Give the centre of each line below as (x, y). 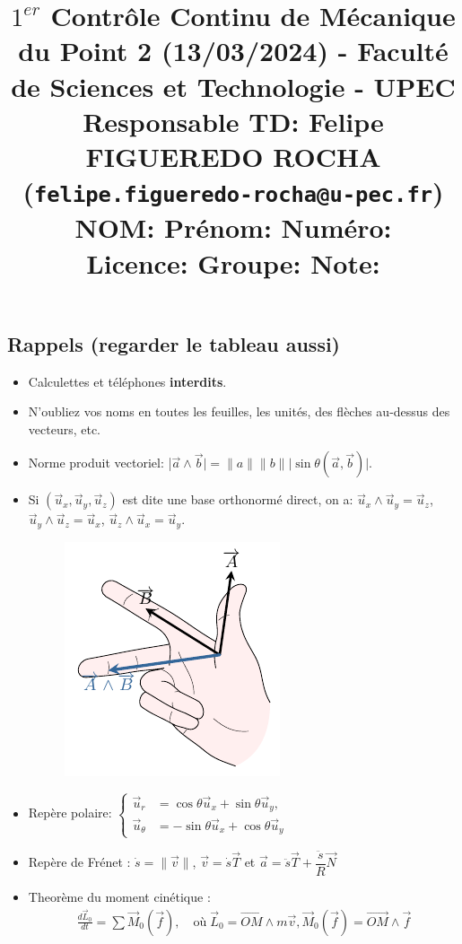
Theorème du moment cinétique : (119, 896)
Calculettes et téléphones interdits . (127, 381)
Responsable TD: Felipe (233, 121)
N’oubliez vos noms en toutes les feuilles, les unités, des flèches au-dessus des (239, 411)
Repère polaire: (70, 813)
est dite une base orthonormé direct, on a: (238, 499)
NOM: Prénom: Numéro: (233, 227)
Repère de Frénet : (79, 862)
